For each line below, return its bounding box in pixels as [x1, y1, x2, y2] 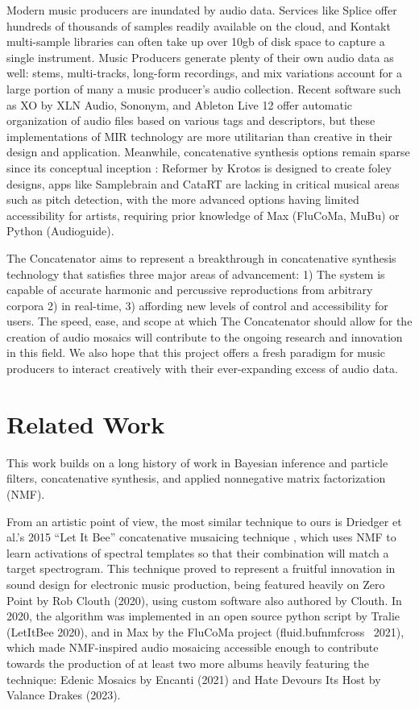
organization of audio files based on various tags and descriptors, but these [6, 112, 375, 129]
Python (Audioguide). [6, 222, 114, 239]
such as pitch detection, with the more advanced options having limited [6, 191, 359, 208]
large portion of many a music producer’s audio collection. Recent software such [6, 80, 401, 97]
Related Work [6, 407, 165, 440]
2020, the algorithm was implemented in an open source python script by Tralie [6, 607, 400, 624]
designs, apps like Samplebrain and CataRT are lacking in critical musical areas [6, 175, 400, 192]
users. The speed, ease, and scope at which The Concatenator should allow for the [6, 313, 413, 330]
